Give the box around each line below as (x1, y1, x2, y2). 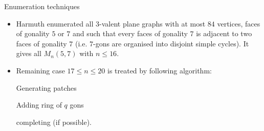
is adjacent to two (196, 28, 252, 39)
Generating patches (16, 82, 77, 93)
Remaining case (16, 65, 65, 75)
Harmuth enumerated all (16, 18, 94, 29)
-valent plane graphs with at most (99, 18, 206, 29)
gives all (16, 48, 41, 59)
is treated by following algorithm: (107, 65, 212, 75)
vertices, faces (217, 18, 260, 29)
